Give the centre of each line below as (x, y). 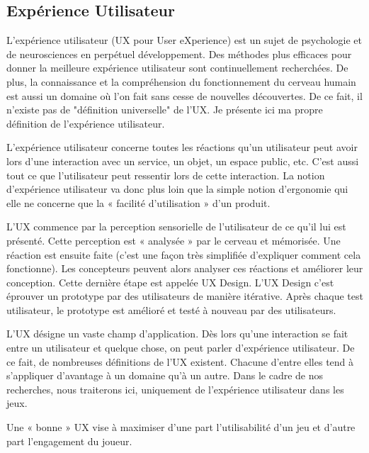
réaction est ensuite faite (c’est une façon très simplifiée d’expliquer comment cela (184, 254)
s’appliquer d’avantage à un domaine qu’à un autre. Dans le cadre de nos (165, 375)
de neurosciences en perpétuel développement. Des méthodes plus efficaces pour (179, 54)
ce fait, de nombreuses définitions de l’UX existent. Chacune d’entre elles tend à (180, 361)
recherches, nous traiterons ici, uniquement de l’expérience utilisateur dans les (175, 389)
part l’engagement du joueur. (69, 441)
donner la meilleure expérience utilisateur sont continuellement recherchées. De (177, 68)
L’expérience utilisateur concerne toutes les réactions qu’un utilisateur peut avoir (182, 147)
